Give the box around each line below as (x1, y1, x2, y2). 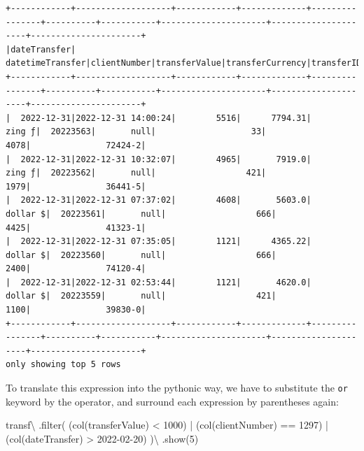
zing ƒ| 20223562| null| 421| (6, 168, 267, 178)
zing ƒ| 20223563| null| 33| (6, 127, 267, 137)
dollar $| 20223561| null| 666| (6, 208, 276, 219)
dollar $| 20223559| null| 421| (6, 291, 276, 301)
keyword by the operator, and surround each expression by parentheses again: (6, 394, 339, 408)
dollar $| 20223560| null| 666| (6, 250, 276, 260)
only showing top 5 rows (6, 359, 121, 370)
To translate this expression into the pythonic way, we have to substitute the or (6, 380, 348, 395)
